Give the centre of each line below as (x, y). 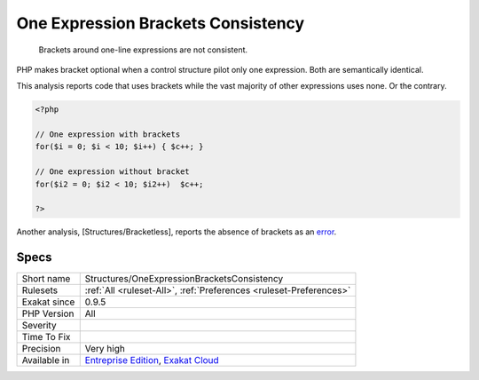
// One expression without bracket (112, 172)
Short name (46, 279)
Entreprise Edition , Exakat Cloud (152, 360)
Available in (46, 360)
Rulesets (39, 290)
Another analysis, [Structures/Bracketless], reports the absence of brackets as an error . (177, 232)
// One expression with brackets (108, 135)
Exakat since (48, 302)
